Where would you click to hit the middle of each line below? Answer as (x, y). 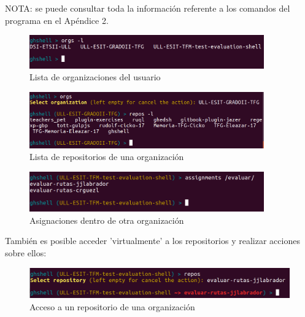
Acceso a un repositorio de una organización (112, 306)
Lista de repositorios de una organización (107, 157)
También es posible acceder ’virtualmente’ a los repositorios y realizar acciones (152, 241)
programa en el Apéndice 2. (57, 20)
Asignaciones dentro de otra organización (107, 220)
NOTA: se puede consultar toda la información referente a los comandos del (148, 8)
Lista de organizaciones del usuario (95, 77)
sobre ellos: (26, 253)
